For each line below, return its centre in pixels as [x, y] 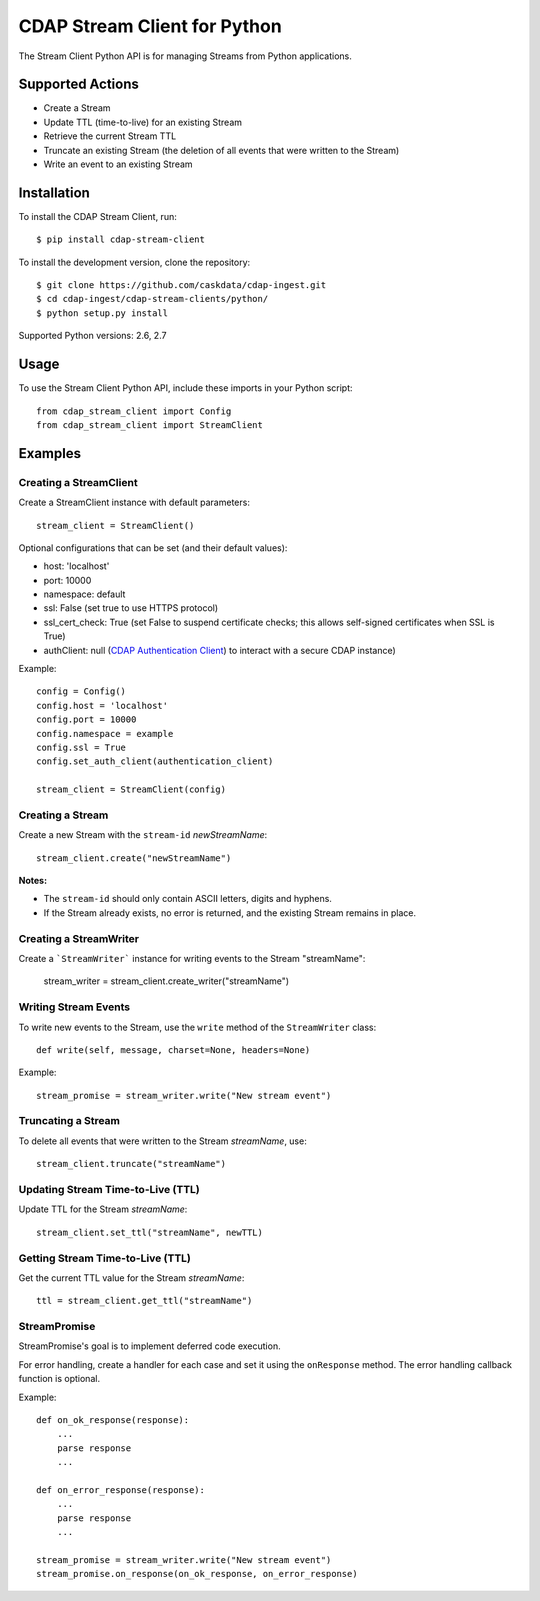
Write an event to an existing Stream [118, 164]
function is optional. [59, 1379]
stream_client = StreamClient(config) [131, 789]
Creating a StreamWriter [79, 938]
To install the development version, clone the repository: [134, 262]
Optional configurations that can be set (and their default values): [153, 547]
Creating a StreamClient [78, 482]
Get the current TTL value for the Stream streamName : [131, 1277]
